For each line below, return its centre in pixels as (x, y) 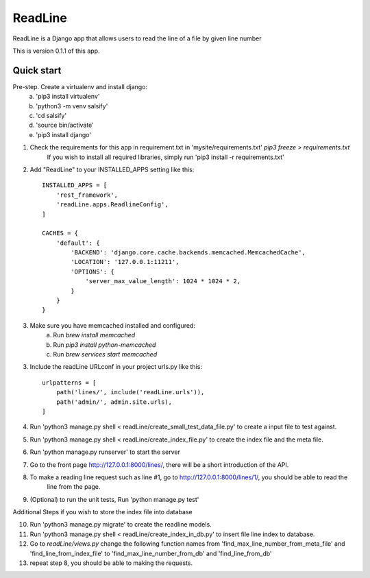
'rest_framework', (87, 195)
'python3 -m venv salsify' (72, 106)
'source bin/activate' (65, 125)
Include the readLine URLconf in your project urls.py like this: (116, 367)
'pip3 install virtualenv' (68, 97)
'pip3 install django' (64, 134)
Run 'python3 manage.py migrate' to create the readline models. (121, 525)
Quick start (37, 70)
